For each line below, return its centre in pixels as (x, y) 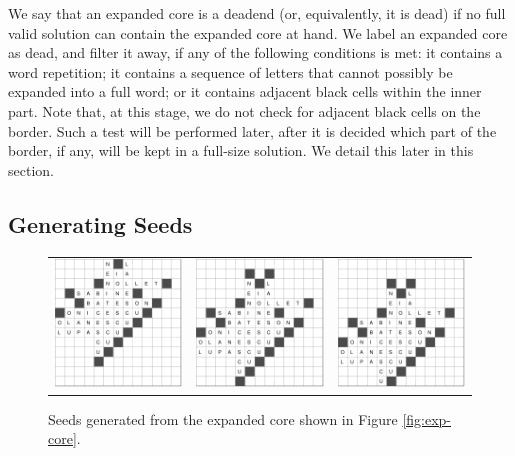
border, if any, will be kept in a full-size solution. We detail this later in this (241, 150)
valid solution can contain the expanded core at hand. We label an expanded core (258, 32)
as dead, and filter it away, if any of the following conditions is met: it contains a (255, 52)
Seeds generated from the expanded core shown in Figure (223, 418)
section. (31, 169)
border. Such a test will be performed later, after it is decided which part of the (252, 130)
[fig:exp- (427, 418)
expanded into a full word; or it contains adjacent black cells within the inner (245, 91)
